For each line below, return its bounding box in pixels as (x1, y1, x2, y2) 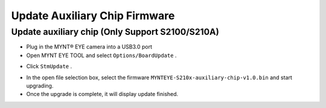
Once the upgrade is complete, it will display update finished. (26, 91, 179, 98)
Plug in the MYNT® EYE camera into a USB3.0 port (26, 43, 153, 50)
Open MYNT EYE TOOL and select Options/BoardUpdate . (26, 52, 177, 59)
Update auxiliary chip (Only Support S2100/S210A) (11, 26, 220, 37)
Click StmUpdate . (26, 63, 72, 70)
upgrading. (26, 82, 54, 89)
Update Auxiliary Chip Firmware (11, 9, 175, 22)
